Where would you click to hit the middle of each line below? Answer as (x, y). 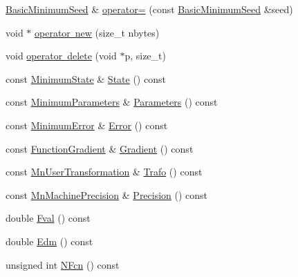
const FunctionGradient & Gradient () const (100, 148)
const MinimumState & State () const (86, 78)
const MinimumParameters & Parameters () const (112, 102)
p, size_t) (145, 56)
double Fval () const (48, 218)
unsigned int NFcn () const (63, 264)
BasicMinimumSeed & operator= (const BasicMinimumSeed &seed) (149, 9)
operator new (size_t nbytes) (97, 32)
